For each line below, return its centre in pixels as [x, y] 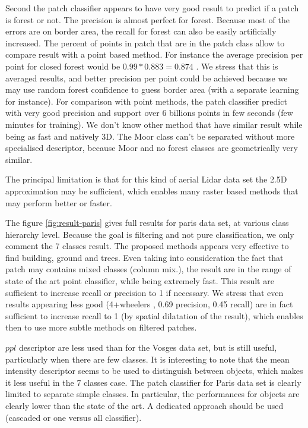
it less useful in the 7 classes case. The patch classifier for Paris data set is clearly [153, 382]
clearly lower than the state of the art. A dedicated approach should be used [145, 405]
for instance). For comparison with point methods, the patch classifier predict [146, 101]
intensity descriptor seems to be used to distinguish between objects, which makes [154, 371]
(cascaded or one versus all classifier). [74, 417]
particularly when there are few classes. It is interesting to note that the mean [147, 359]
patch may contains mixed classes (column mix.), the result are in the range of [148, 269]
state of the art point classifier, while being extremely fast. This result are [140, 281]
